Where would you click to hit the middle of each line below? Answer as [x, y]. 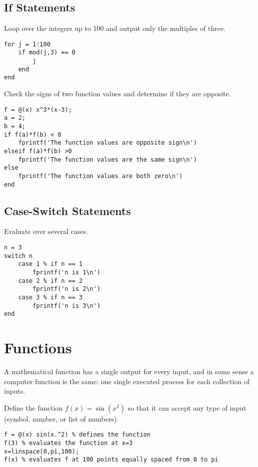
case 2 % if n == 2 [50, 281]
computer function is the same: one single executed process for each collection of [127, 381]
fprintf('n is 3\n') [67, 306]
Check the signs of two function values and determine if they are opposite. [118, 94]
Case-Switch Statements [68, 210]
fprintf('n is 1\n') [67, 272]
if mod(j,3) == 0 [47, 53]
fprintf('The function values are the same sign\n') [108, 159]
